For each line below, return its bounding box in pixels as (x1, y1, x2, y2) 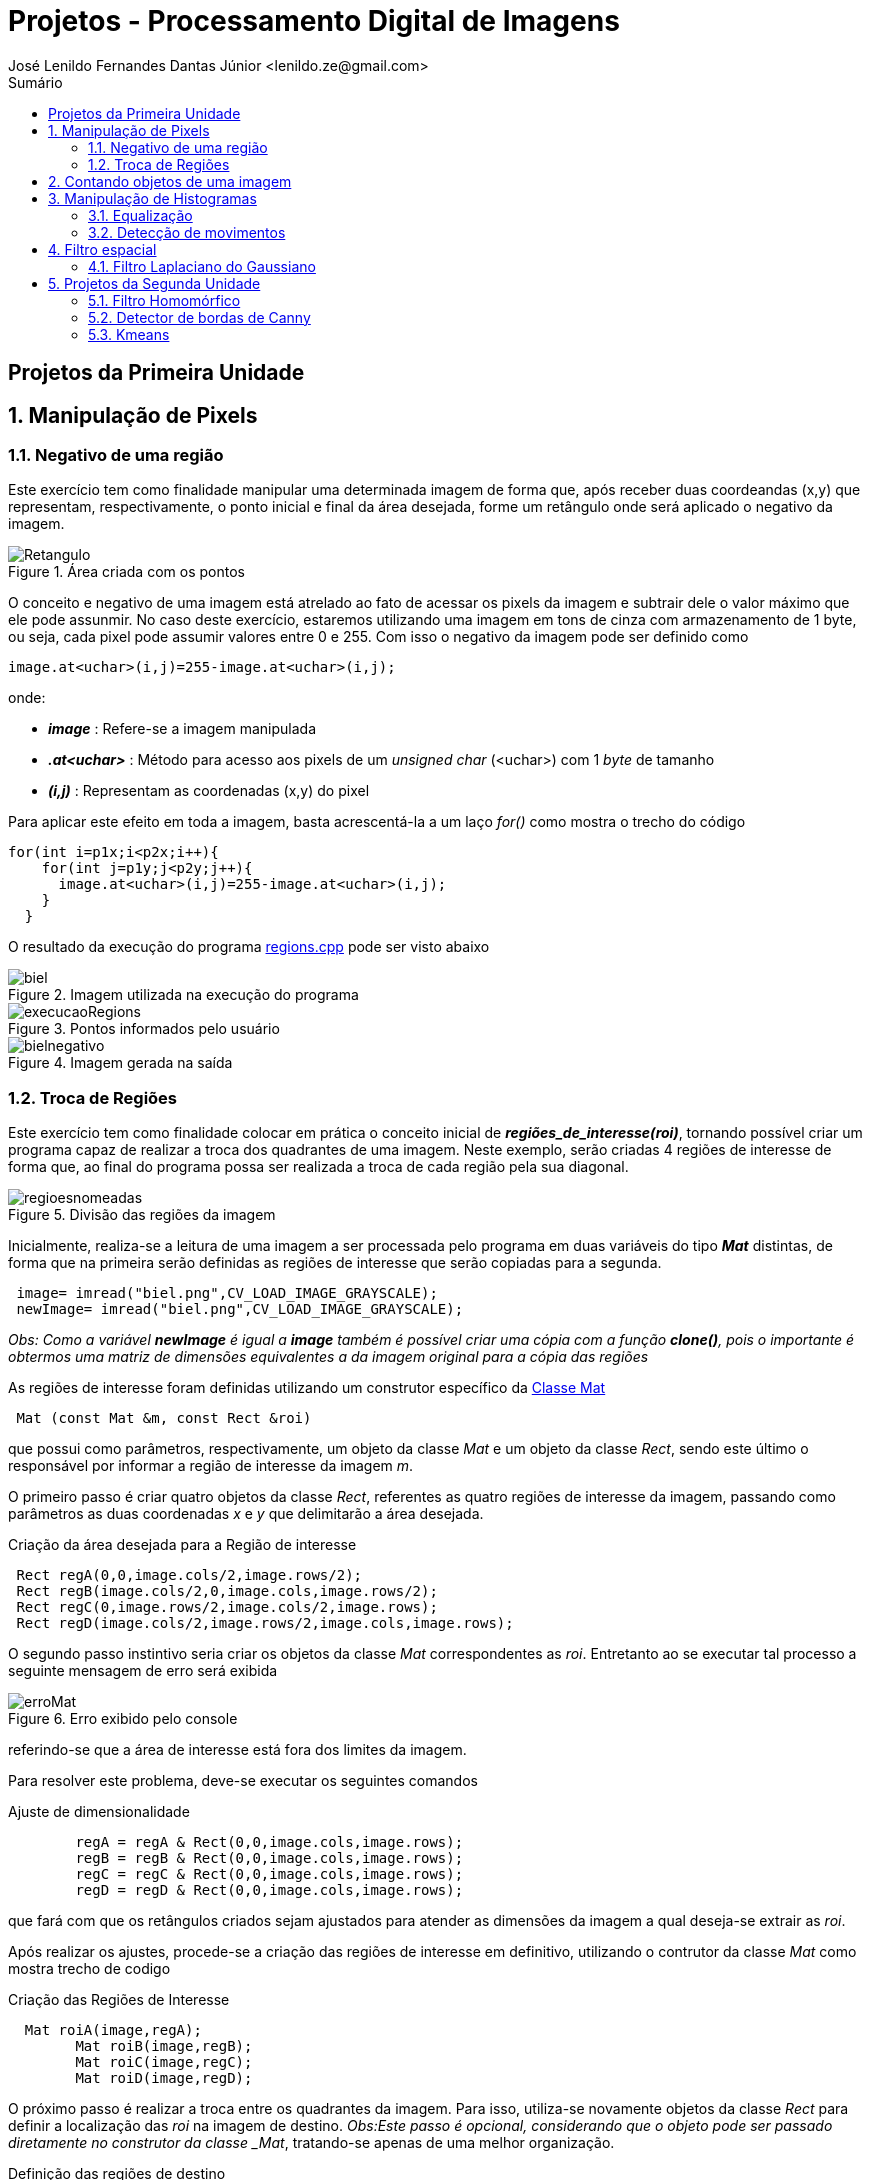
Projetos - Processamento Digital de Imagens (8, 4, 620, 38)
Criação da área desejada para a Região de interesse (8, 1536, 357, 1554)
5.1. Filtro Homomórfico (88, 291, 241, 309)
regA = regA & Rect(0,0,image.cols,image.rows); (75, 1834, 464, 1851)
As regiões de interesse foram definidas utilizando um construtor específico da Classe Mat (8, 1379, 606, 1397)
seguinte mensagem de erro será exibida (8, 1662, 278, 1680)
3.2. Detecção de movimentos (88, 223, 286, 241)
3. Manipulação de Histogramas (48, 189, 257, 207)
